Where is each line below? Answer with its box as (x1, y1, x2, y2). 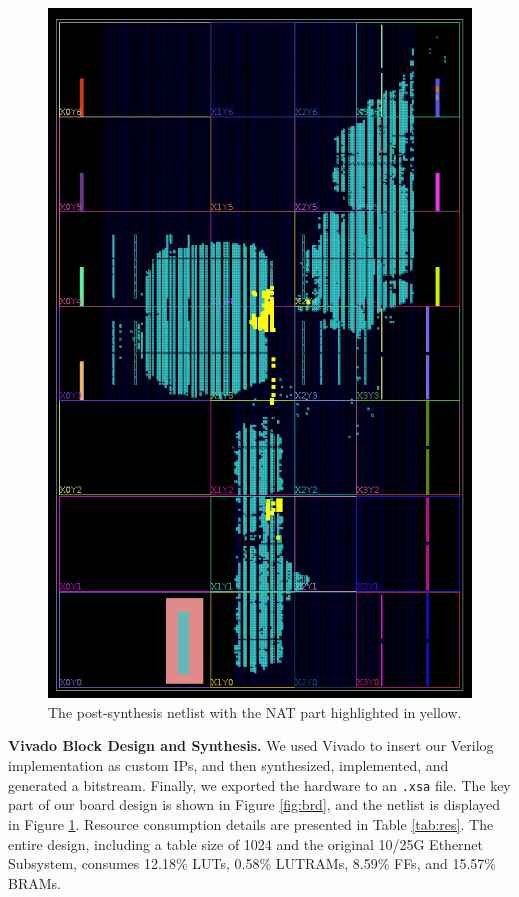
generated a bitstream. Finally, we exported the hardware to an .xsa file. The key (8, 774, 511, 795)
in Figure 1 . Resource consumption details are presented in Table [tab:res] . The (8, 813, 494, 834)
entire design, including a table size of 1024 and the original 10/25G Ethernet (8, 833, 484, 854)
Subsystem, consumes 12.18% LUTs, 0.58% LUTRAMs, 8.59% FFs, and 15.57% (8, 853, 496, 874)
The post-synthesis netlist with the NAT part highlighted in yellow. (48, 701, 462, 722)
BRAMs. (8, 872, 61, 893)
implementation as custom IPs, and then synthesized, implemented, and (8, 755, 449, 776)
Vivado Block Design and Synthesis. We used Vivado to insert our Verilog (8, 735, 494, 756)
